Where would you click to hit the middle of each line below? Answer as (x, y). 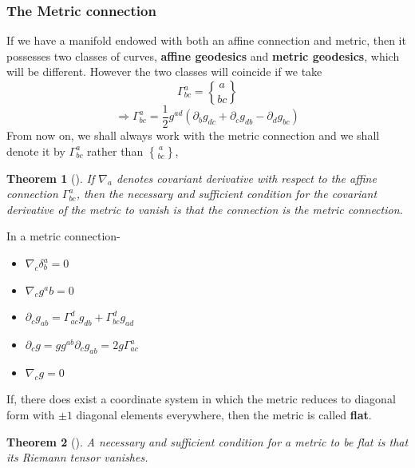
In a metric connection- (63, 236)
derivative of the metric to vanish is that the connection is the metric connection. (205, 209)
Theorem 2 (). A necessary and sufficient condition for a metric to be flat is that (207, 441)
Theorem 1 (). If (51, 178)
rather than (115, 151)
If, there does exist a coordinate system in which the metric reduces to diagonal (201, 399)
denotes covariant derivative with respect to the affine (246, 178)
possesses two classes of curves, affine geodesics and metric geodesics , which (203, 56)
